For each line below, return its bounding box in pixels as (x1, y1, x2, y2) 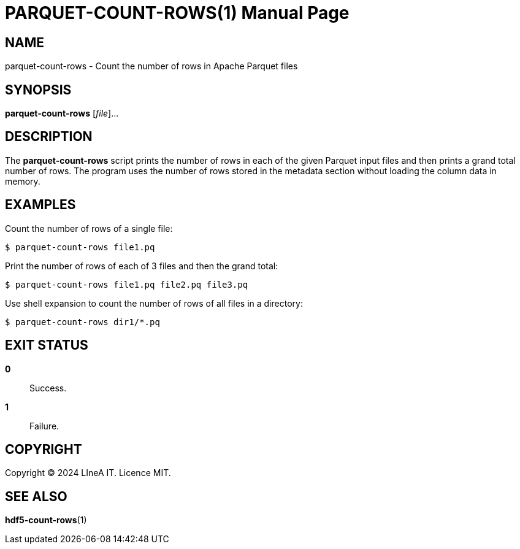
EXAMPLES (5, 197, 76, 213)
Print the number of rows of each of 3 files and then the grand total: (5, 260, 278, 271)
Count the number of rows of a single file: (5, 223, 173, 234)
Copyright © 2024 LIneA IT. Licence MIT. (5, 467, 171, 478)
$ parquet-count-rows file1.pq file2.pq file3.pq (5, 279, 248, 290)
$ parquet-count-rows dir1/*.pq (5, 317, 160, 327)
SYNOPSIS (5, 82, 72, 98)
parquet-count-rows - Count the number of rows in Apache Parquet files (5, 61, 298, 72)
